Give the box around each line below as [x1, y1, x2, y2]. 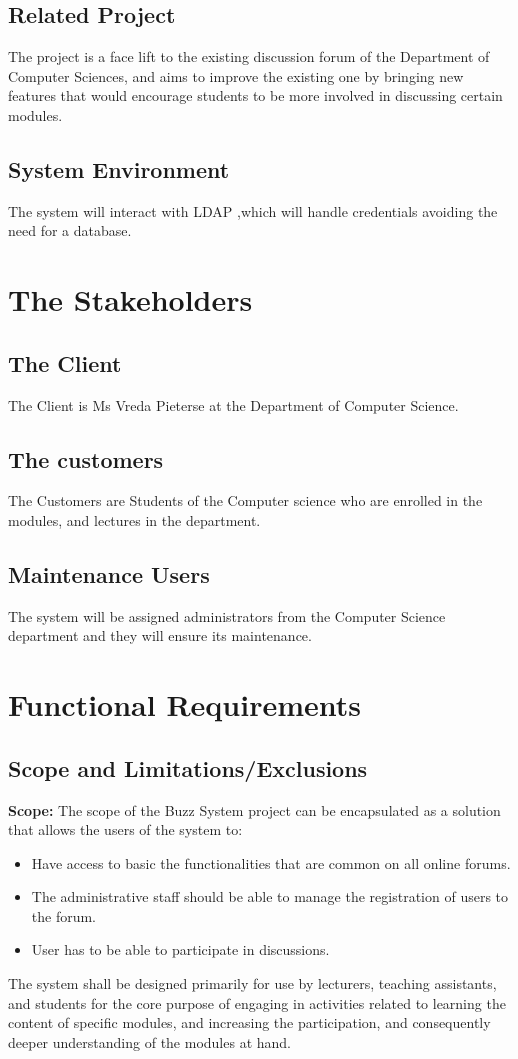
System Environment [8, 153, 230, 184]
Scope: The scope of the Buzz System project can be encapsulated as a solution [8, 799, 501, 820]
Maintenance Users [8, 558, 210, 589]
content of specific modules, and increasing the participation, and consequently [8, 1012, 491, 1033]
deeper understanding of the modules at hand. [8, 1031, 291, 1052]
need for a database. [8, 220, 132, 241]
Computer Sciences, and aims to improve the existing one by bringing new [8, 65, 464, 86]
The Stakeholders [8, 279, 253, 320]
